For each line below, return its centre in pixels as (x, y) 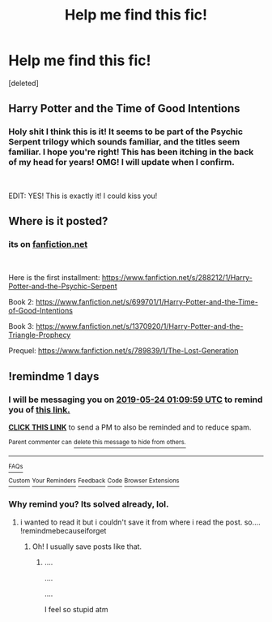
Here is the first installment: (54, 278)
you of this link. (39, 409)
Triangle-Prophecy (40, 335)
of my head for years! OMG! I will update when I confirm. (121, 162)
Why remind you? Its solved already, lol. (89, 504)
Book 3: (21, 326)
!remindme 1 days (54, 376)
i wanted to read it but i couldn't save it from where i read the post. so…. (140, 522)
